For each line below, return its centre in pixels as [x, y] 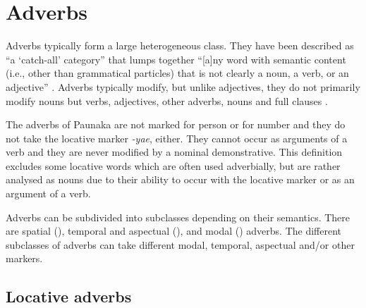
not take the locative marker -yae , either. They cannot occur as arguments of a [177, 138]
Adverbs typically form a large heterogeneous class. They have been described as [180, 45]
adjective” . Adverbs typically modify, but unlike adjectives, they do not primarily [183, 86]
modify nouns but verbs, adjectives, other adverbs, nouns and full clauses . [167, 100]
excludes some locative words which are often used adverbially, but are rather [173, 165]
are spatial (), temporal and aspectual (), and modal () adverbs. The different [174, 231]
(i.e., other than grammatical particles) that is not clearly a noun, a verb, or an [177, 73]
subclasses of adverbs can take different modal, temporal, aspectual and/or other [180, 244]
